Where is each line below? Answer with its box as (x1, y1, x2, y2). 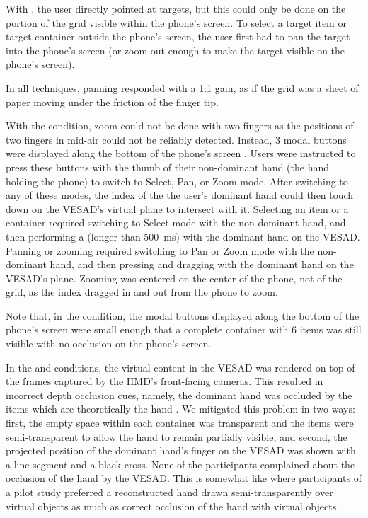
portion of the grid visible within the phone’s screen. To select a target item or (6, 15, 347, 30)
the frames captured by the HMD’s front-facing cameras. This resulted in (6, 374, 323, 388)
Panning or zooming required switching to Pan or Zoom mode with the (6, 243, 314, 258)
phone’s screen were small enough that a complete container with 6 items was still (6, 322, 362, 337)
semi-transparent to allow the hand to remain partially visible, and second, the (6, 429, 347, 444)
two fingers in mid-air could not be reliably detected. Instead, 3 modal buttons (6, 132, 347, 146)
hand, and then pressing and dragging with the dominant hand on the (50, 257, 354, 272)
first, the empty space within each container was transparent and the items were (6, 415, 354, 430)
